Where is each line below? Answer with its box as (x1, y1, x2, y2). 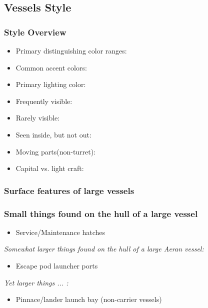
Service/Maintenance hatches (15, 226, 105, 237)
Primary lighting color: (15, 79, 86, 89)
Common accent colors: (15, 62, 87, 72)
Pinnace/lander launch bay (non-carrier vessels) (15, 294, 162, 304)
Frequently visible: (15, 95, 72, 106)
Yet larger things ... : (4, 277, 68, 287)
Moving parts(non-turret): (15, 146, 96, 156)
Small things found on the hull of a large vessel (4, 207, 198, 219)
